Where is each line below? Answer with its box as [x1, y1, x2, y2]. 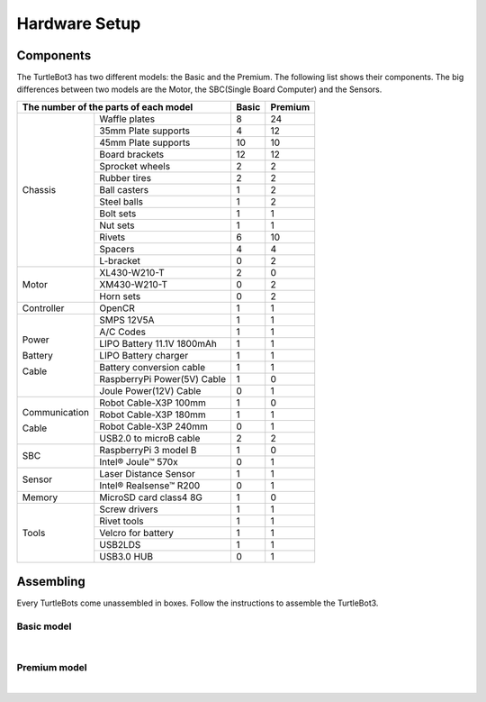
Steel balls [99, 195, 144, 207]
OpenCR [99, 302, 135, 315]
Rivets [99, 231, 126, 243]
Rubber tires [99, 171, 152, 184]
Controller [22, 302, 65, 315]
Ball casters [99, 183, 149, 196]
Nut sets [99, 219, 135, 232]
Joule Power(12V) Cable [99, 384, 202, 397]
